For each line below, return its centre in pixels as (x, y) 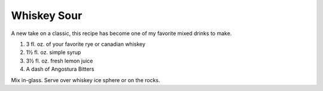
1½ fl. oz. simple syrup (54, 52)
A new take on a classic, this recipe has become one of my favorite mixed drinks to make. (121, 33)
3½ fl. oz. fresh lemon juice (60, 61)
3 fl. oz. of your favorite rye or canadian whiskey (86, 44)
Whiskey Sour (47, 15)
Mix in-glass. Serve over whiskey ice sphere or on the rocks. (86, 80)
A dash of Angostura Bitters (60, 69)
